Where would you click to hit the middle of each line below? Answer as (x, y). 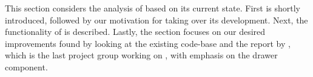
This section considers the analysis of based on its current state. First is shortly (153, 8)
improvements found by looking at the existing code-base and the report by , (148, 43)
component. (26, 66)
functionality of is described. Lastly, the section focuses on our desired (135, 32)
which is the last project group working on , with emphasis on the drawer (141, 55)
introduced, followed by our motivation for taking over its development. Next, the (156, 20)
